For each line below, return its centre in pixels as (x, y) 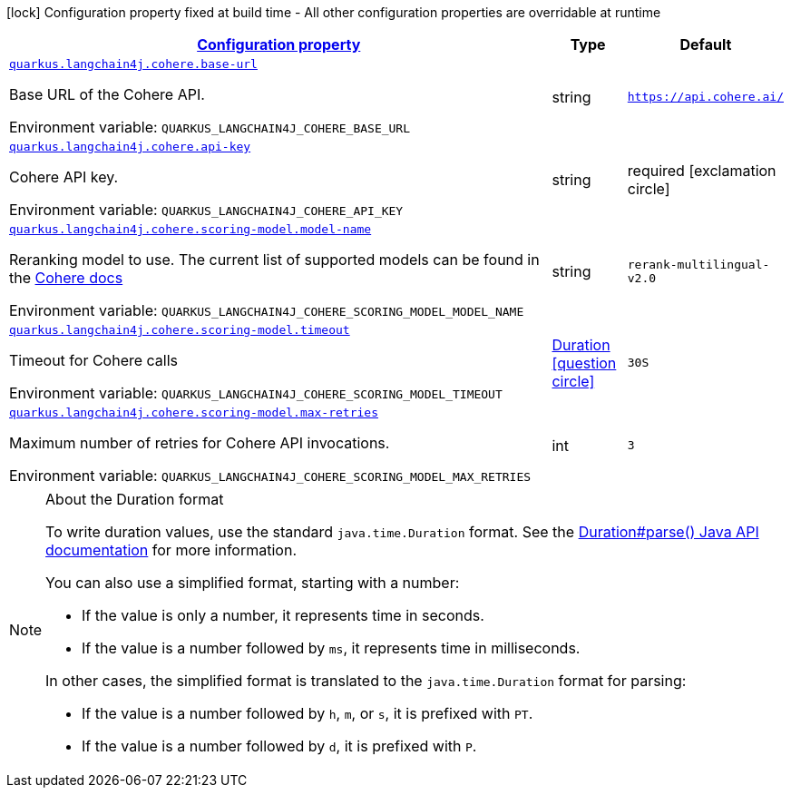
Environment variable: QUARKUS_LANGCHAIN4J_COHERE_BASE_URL (210, 127)
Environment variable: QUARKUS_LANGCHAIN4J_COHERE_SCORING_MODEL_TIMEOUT (256, 393)
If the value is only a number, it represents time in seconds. (283, 615)
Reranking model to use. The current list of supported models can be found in (274, 260)
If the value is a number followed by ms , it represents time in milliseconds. (331, 648)
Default (706, 44)
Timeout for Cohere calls (94, 360)
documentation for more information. (171, 550)
